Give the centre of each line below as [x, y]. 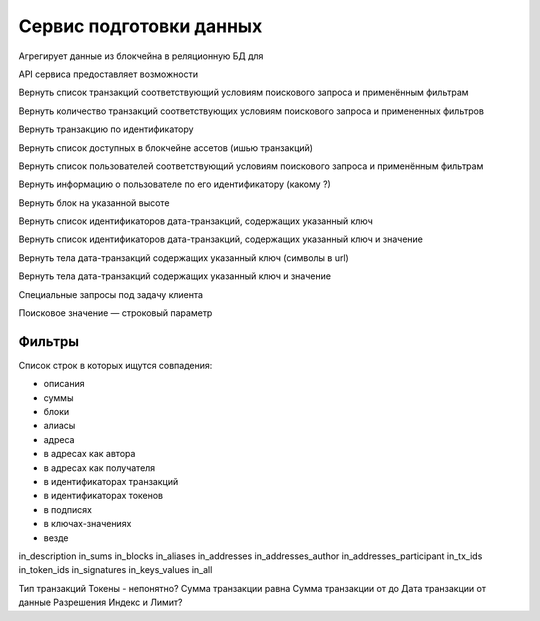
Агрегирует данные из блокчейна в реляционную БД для [141, 56]
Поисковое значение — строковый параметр [115, 313]
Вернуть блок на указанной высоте [94, 202]
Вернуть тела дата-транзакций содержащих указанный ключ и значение [175, 276]
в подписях [67, 509]
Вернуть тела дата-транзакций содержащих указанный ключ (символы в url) [183, 257]
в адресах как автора [89, 454]
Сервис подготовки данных [140, 26]
